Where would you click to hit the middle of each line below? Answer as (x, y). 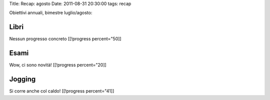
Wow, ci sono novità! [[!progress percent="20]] (58, 65)
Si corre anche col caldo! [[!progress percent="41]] (62, 91)
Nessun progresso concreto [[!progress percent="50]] (65, 39)
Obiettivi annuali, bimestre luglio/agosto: (51, 13)
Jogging (22, 79)
